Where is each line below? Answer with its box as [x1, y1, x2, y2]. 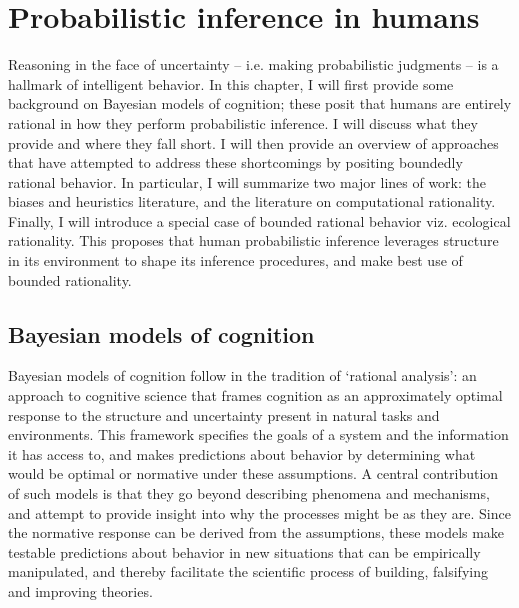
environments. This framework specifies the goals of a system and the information [8, 424, 509, 445]
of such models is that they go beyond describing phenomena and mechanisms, [8, 483, 490, 504]
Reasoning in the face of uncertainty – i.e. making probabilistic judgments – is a [8, 54, 499, 75]
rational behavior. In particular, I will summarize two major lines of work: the [8, 171, 487, 192]
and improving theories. [8, 580, 153, 601]
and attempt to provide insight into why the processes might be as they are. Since [8, 502, 511, 523]
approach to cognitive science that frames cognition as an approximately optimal [8, 385, 503, 406]
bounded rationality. [8, 269, 132, 290]
